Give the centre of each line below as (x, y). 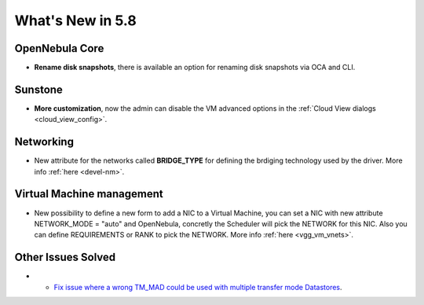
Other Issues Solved (65, 257)
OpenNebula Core (59, 48)
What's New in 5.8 (75, 20)
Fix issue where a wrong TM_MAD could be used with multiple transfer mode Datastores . (198, 287)
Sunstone (38, 89)
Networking (44, 142)
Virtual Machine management (89, 194)
